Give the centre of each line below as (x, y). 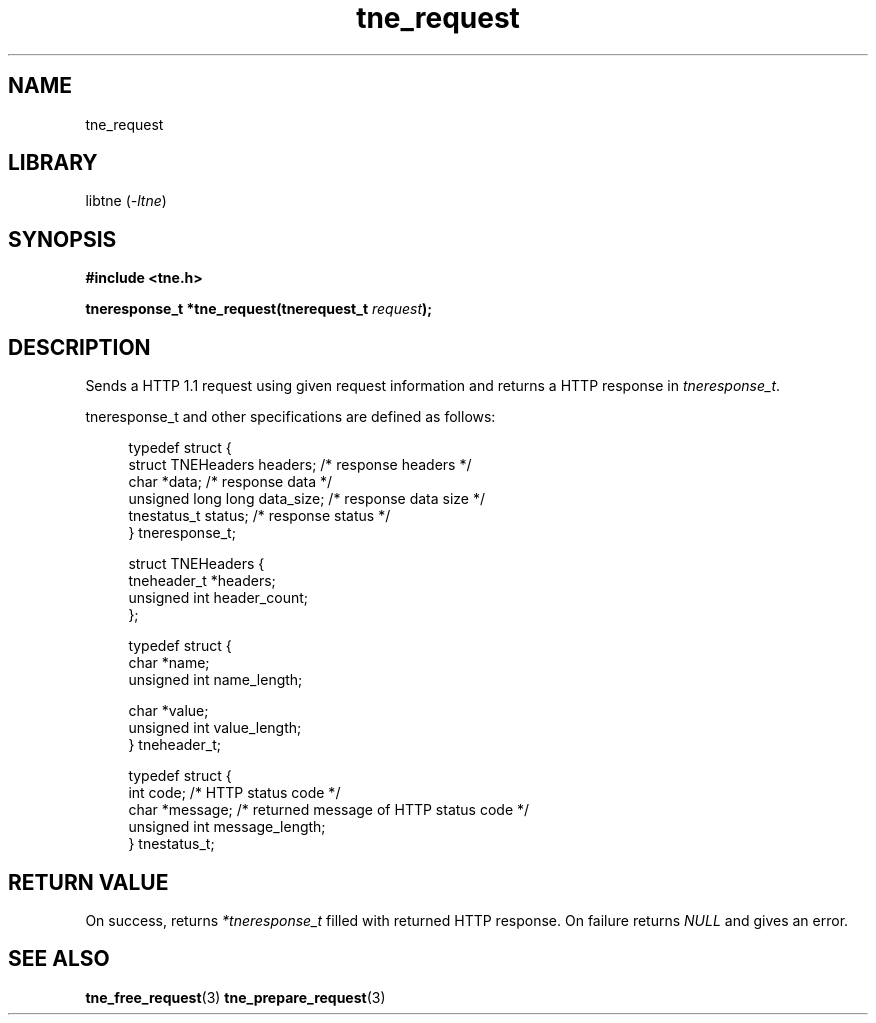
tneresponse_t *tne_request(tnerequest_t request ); (259, 309)
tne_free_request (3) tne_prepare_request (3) (235, 997)
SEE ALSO (59, 959)
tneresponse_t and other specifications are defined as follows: (290, 417)
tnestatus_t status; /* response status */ (259, 516)
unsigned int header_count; (218, 598)
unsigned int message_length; (227, 827)
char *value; (168, 711)
